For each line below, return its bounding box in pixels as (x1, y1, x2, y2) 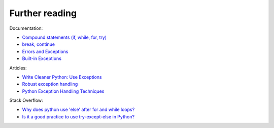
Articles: (9, 65, 27, 71)
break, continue (22, 41, 55, 47)
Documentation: (9, 25, 43, 31)
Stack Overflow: (9, 97, 43, 103)
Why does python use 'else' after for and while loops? (22, 106, 135, 113)
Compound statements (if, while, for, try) (22, 34, 107, 40)
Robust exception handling (22, 81, 78, 87)
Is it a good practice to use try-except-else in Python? (22, 113, 134, 119)
